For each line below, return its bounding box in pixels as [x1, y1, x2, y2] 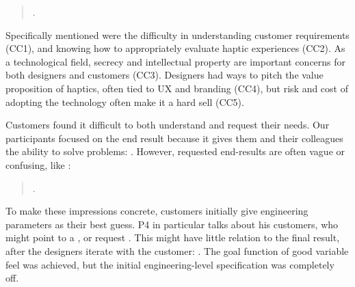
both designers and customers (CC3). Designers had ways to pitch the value [5, 68, 324, 82]
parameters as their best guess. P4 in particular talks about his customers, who [5, 217, 339, 231]
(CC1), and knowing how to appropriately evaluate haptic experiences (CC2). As [5, 41, 345, 55]
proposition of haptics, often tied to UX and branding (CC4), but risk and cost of [5, 81, 348, 95]
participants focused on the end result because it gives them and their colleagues [5, 131, 343, 145]
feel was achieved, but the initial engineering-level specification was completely [5, 257, 334, 271]
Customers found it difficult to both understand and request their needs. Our [5, 118, 330, 132]
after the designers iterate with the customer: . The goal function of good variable [5, 243, 349, 258]
